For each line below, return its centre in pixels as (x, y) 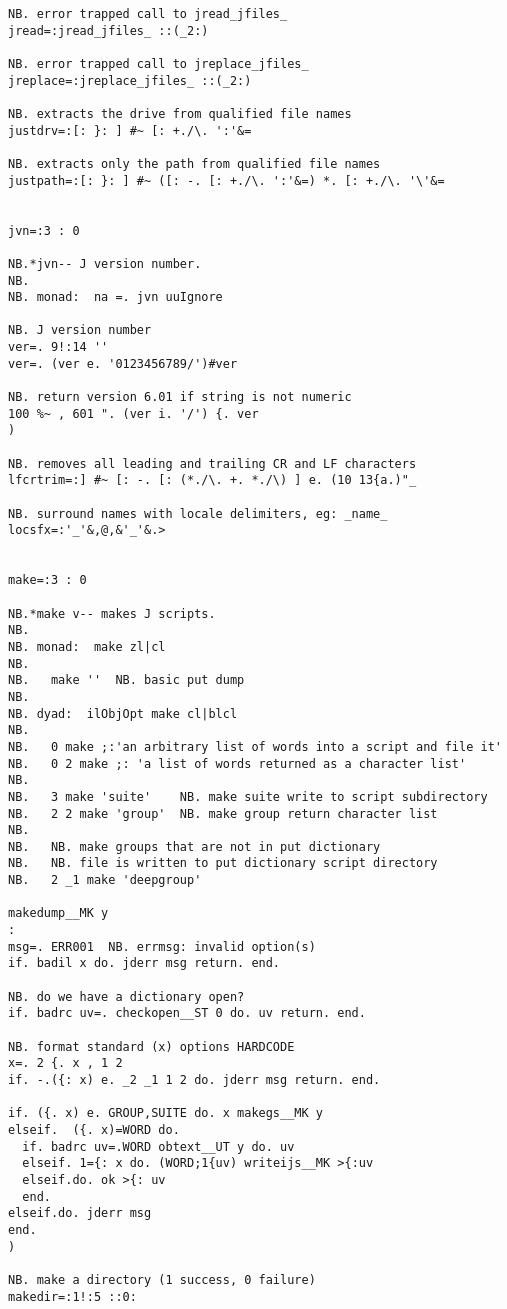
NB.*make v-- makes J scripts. (112, 613)
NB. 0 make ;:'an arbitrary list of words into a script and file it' (255, 746)
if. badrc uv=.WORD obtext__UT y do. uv (158, 1146)
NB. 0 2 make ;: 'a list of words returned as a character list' (237, 763)
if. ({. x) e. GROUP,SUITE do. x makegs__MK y (165, 1113)
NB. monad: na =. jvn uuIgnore (115, 297)
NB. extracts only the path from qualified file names (194, 163)
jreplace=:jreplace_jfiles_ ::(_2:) (130, 80)
